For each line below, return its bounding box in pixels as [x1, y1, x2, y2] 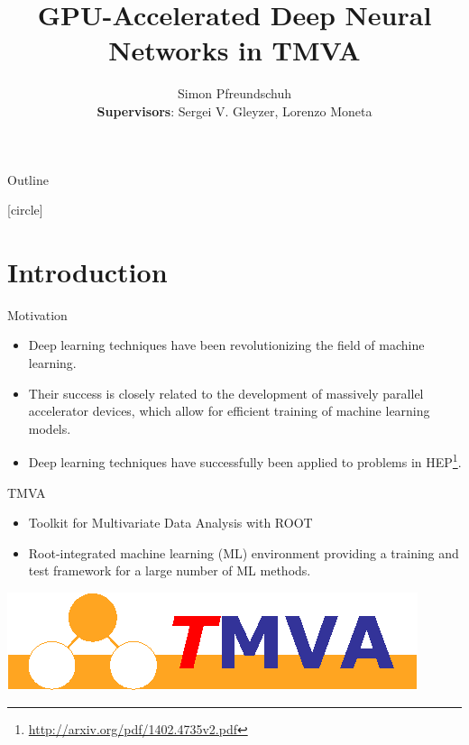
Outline [7, 170, 49, 189]
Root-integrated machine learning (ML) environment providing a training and [28, 543, 459, 562]
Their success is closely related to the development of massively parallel [28, 383, 424, 402]
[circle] [7, 200, 43, 219]
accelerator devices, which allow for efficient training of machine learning [28, 401, 430, 420]
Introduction [7, 253, 168, 290]
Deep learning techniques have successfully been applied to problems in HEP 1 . [28, 450, 462, 472]
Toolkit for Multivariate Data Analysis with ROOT [28, 513, 313, 532]
